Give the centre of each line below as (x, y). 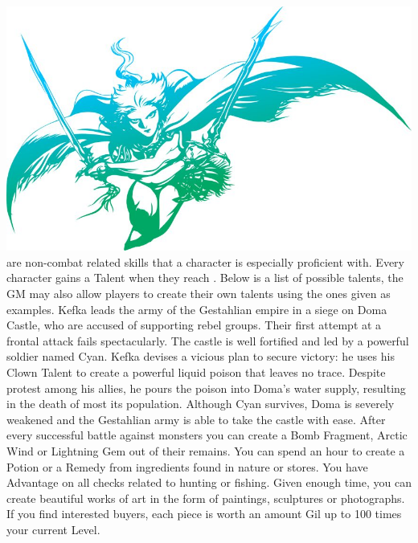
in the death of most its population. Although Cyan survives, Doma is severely (201, 404)
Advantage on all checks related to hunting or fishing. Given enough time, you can (209, 482)
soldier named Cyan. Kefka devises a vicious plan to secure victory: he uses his (201, 356)
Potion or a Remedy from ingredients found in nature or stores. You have (187, 466)
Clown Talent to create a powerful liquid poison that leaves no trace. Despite (196, 372)
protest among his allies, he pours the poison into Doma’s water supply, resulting (206, 388)
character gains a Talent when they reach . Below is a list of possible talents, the (205, 278)
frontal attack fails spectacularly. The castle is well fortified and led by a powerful (208, 340)
